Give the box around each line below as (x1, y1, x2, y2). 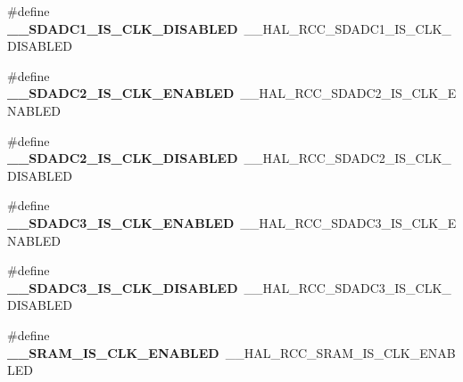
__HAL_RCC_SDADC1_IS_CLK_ (244, 19, 451, 37)
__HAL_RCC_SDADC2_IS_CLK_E (240, 84, 457, 102)
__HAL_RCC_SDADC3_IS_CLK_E (240, 213, 457, 232)
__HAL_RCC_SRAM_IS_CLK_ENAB (225, 343, 456, 362)
